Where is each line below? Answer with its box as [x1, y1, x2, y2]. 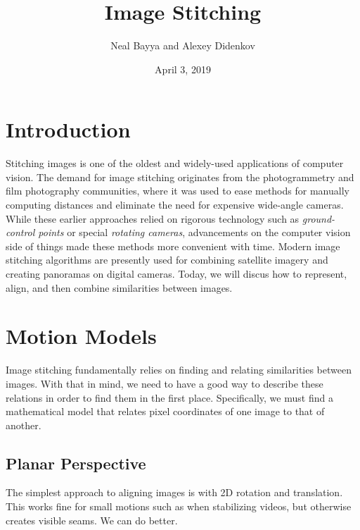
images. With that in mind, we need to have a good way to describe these [6, 376, 323, 390]
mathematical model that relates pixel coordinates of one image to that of [6, 404, 325, 419]
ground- [302, 211, 335, 226]
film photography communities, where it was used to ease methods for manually [6, 183, 349, 198]
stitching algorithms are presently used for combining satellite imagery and [6, 252, 328, 267]
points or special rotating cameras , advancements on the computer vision [38, 225, 351, 240]
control [6, 225, 35, 240]
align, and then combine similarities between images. [6, 280, 233, 295]
